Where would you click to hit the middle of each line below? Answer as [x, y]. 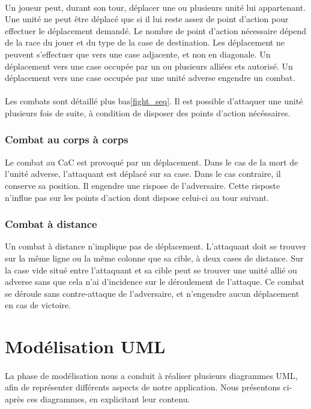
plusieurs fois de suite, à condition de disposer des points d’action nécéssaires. [148, 112]
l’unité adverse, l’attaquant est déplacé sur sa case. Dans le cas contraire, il [143, 174]
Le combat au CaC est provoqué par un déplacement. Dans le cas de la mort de [152, 162]
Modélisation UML [85, 346]
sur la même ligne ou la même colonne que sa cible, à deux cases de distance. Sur [154, 258]
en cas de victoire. [38, 305]
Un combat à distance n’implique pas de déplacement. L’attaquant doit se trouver [156, 246]
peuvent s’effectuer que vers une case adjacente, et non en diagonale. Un [138, 54]
